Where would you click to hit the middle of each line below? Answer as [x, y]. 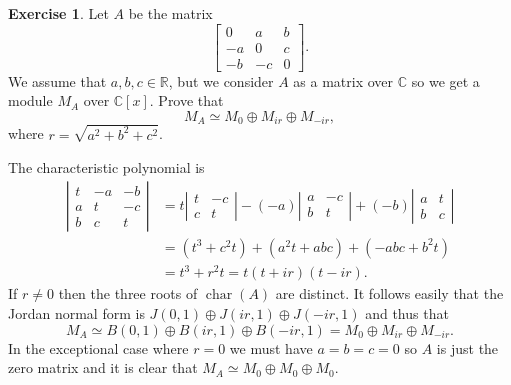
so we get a [445, 80]
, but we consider [221, 80]
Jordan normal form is [76, 312]
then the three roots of [128, 293]
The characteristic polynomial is [106, 167]
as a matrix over [343, 80]
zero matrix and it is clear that [103, 367]
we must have [271, 347]
